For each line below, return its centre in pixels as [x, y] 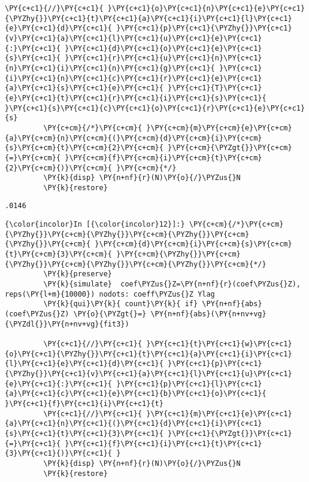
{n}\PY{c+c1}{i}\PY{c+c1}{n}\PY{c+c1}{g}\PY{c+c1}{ [110, 68]
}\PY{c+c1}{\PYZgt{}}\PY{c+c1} [230, 433]
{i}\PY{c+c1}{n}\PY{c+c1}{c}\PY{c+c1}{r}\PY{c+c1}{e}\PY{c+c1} [134, 78]
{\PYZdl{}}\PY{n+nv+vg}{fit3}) [67, 324]
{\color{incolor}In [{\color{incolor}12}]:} [95, 225]
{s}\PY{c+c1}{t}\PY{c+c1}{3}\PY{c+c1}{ [84, 433]
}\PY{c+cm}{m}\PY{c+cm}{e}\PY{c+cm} [219, 128]
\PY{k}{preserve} [78, 274]
